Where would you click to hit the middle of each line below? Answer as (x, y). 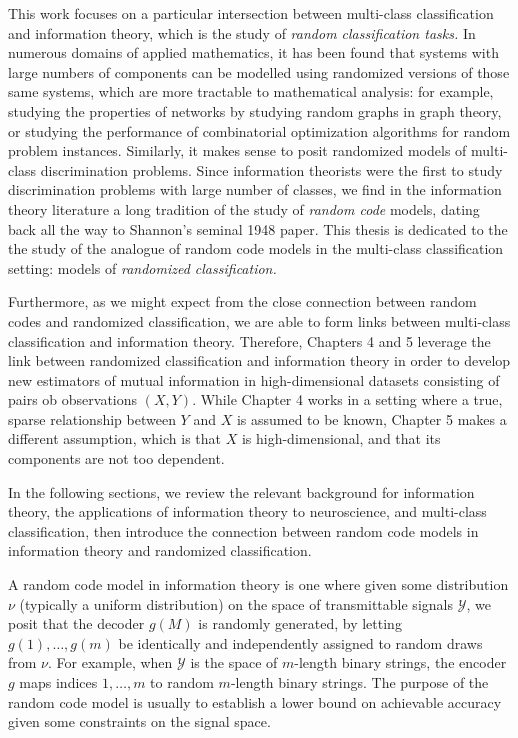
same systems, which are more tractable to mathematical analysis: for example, (251, 91)
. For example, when (110, 662)
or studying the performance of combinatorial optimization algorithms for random (259, 130)
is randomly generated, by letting (300, 623)
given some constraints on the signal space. (139, 721)
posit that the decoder (76, 623)
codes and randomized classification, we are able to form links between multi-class (259, 320)
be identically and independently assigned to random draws (300, 642)
